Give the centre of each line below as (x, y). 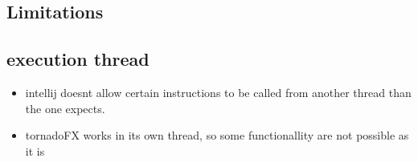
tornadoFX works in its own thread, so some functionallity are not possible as (217, 135)
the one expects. (65, 108)
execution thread (78, 59)
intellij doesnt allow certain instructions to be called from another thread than (218, 92)
